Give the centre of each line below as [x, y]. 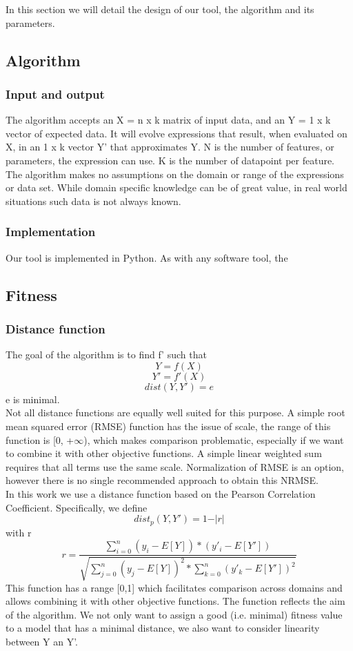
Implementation [51, 232]
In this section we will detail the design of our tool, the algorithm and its [160, 9]
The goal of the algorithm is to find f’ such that [106, 354]
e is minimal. [33, 399]
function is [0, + [40, 439]
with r [19, 532]
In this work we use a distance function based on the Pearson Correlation [161, 493]
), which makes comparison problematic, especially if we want [214, 439]
